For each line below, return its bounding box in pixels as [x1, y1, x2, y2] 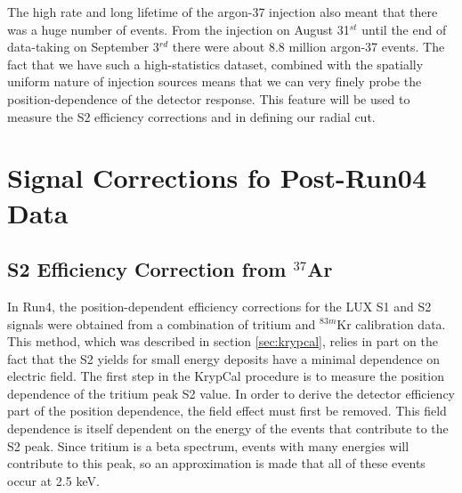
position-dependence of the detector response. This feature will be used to [7, 89, 410, 108]
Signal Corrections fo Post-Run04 [7, 159, 427, 196]
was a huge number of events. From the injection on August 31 [7, 20, 350, 38]
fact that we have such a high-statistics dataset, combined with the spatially [7, 54, 424, 73]
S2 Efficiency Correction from [7, 255, 287, 283]
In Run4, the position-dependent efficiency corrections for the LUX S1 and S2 [7, 296, 432, 315]
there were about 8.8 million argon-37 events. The [172, 37, 445, 56]
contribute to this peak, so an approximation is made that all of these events [7, 454, 426, 473]
